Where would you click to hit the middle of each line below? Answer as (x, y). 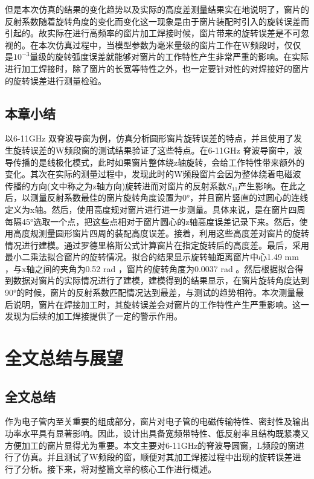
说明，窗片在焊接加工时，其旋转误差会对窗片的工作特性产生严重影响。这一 (161, 304)
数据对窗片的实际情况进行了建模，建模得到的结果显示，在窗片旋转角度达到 (161, 280)
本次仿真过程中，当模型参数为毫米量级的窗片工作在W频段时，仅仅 (170, 44)
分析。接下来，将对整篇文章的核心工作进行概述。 (119, 468)
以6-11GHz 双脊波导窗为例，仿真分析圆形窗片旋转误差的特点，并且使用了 (149, 138)
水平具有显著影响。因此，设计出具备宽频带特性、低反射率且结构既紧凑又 (165, 433)
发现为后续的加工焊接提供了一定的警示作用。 (94, 316)
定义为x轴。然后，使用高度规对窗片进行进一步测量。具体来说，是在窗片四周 (155, 209)
